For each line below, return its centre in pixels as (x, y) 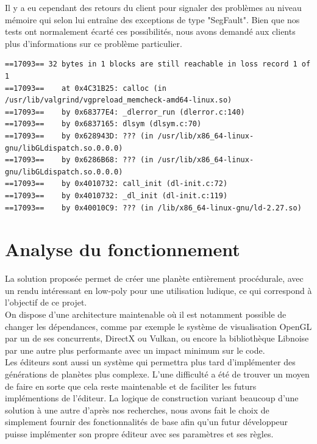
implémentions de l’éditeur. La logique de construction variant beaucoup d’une (152, 398)
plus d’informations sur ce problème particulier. (94, 43)
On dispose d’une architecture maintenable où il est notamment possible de (146, 314)
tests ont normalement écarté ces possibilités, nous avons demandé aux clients (150, 31)
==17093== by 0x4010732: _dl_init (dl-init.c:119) (116, 195)
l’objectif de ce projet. (46, 302)
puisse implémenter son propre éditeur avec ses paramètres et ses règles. (139, 433)
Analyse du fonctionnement (123, 249)
